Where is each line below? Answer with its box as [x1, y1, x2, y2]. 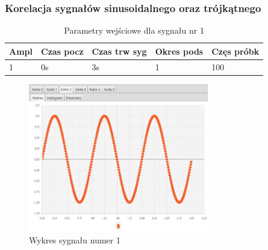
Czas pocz [41, 44, 84, 57]
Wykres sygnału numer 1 [29, 233, 120, 246]
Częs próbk [211, 44, 260, 57]
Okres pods [155, 44, 204, 57]
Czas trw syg [92, 44, 147, 57]
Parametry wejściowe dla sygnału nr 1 [64, 24, 204, 37]
